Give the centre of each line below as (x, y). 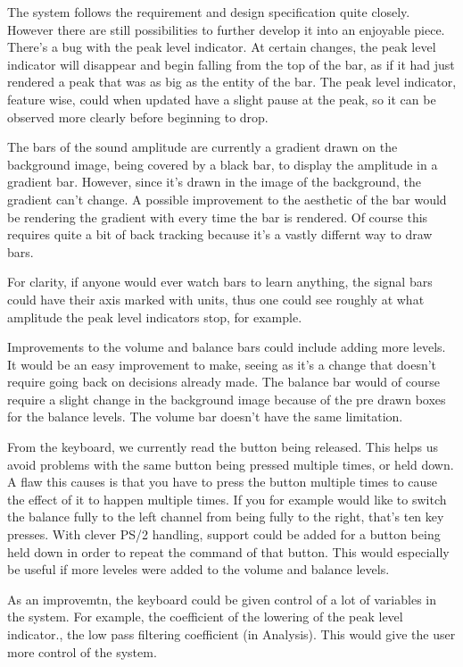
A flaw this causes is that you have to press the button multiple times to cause (223, 482)
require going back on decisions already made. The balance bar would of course (223, 382)
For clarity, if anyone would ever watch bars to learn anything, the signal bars (220, 282)
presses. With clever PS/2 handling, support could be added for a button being (224, 534)
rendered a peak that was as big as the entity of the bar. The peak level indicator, (232, 82)
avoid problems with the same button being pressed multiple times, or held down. (231, 464)
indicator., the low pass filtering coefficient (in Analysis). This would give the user (231, 634)
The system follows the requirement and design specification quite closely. (209, 12)
